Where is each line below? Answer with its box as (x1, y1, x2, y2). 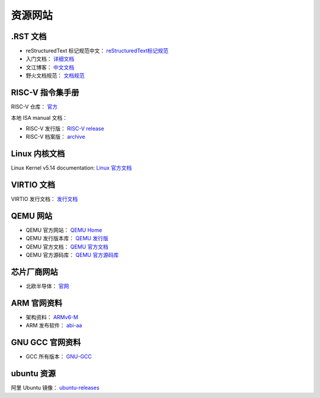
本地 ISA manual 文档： (11, 114, 68, 121)
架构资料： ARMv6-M (25, 314, 78, 321)
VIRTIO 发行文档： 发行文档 (11, 196, 78, 203)
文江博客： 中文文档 (25, 63, 74, 71)
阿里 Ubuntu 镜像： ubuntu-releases (11, 384, 100, 391)
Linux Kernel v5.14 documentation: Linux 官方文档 (11, 164, 132, 171)
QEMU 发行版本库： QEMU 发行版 (25, 235, 109, 242)
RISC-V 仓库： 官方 (11, 103, 58, 110)
